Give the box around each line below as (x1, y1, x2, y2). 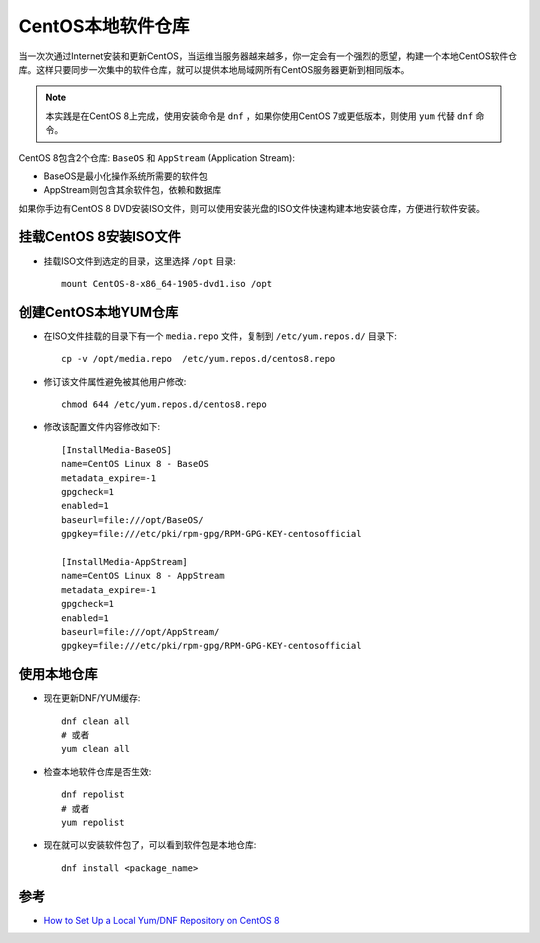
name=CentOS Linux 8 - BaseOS (61, 458, 210, 470)
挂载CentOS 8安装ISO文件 (18, 228, 182, 245)
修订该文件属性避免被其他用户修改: (43, 375, 187, 387)
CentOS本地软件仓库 (18, 15, 190, 37)
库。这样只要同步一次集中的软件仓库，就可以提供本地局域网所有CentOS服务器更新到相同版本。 (18, 63, 410, 75)
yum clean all (61, 743, 130, 755)
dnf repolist (61, 789, 125, 800)
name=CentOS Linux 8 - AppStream (61, 570, 225, 582)
